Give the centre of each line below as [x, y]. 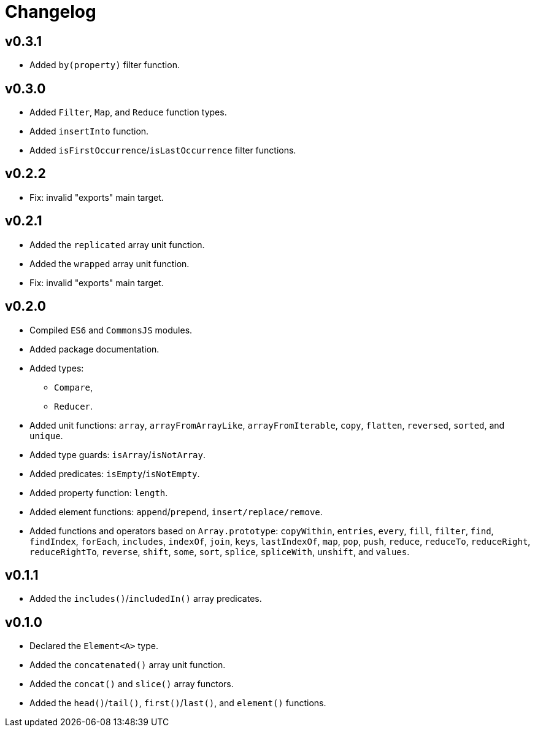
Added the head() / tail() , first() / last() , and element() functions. [178, 703]
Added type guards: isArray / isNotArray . [117, 454]
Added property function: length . [99, 493]
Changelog [51, 12]
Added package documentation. [94, 349]
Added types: [57, 368]
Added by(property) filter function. [105, 65]
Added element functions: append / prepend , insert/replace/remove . [176, 512]
